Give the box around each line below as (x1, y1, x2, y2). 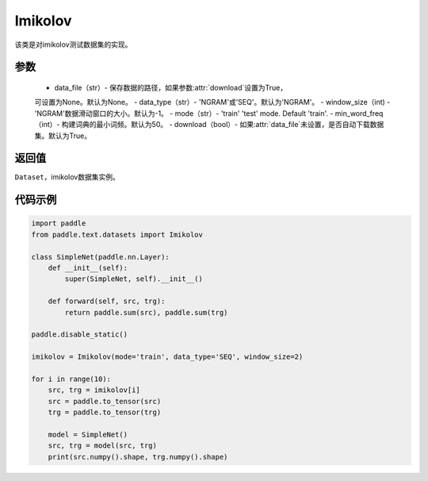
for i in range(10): (31, 374, 111, 383)
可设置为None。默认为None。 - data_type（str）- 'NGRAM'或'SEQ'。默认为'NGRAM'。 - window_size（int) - (34, 98, 391, 107)
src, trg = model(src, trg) (48, 441, 158, 450)
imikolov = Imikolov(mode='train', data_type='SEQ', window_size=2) (31, 352, 304, 361)
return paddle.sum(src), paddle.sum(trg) (64, 308, 228, 317)
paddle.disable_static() (31, 330, 128, 339)
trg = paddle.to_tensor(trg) (48, 408, 162, 417)
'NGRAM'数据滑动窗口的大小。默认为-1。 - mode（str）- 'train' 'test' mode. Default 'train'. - (34, 108, 334, 118)
